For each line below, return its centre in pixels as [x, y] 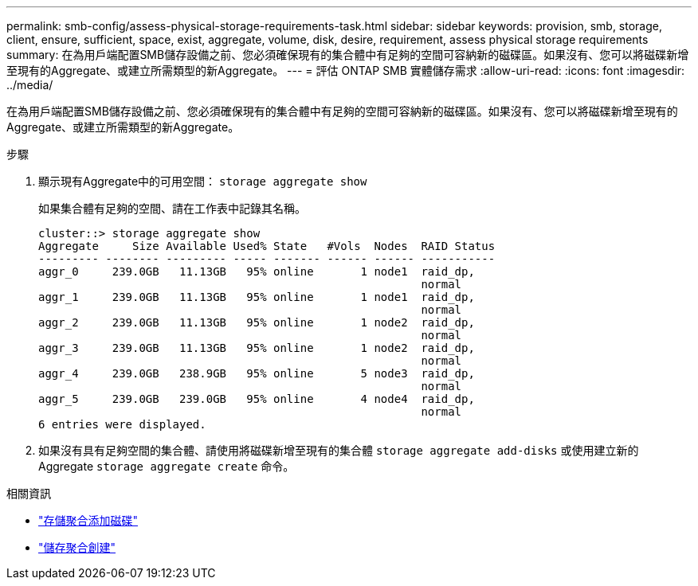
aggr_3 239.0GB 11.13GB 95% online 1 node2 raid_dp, [257, 348]
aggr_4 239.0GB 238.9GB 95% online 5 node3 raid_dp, [257, 373]
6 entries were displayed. [122, 424]
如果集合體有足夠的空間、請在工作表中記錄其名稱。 [172, 208]
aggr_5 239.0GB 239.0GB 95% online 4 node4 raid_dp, [257, 399]
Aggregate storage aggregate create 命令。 [167, 466]
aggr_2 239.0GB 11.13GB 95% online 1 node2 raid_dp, [257, 322]
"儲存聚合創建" [77, 547]
